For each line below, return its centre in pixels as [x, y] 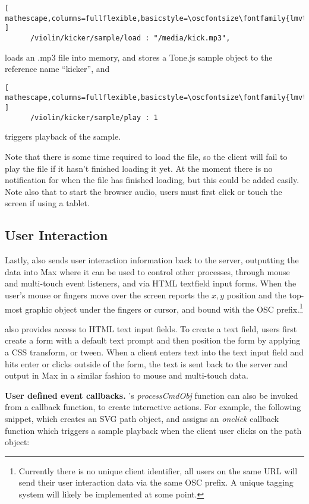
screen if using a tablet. [47, 203]
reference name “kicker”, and [57, 69]
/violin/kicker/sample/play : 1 [94, 117]
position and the [256, 294]
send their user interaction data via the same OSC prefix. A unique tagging [156, 482]
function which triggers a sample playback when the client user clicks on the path [153, 430]
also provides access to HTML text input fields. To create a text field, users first [151, 328]
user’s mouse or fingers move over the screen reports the [107, 294]
